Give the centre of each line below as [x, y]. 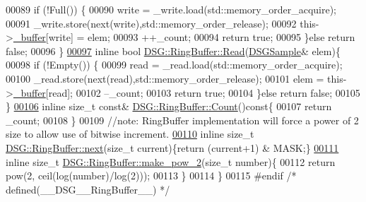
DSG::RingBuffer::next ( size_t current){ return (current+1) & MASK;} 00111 [172, 147]
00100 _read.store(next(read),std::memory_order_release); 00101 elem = [165, 78]
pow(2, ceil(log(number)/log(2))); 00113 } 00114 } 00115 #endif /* [151, 176]
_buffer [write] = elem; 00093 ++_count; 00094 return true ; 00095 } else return [184, 37]
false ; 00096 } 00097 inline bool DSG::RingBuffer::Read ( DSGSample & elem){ [173, 50]
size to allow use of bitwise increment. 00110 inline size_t [130, 134]
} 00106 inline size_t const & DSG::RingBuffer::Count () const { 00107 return [169, 106]
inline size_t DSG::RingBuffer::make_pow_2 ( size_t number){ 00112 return [171, 161]
